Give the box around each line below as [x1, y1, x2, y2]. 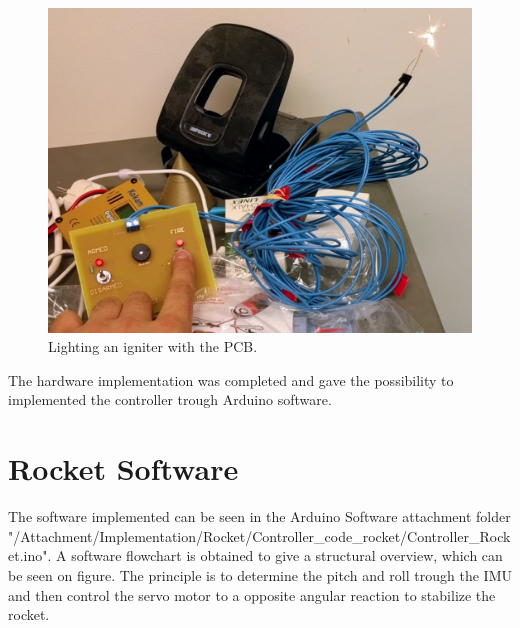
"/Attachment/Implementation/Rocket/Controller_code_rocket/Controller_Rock [8, 525, 511, 546]
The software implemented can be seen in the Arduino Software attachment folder [8, 506, 511, 527]
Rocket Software [8, 448, 239, 489]
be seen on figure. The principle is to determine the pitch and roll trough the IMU [8, 564, 512, 585]
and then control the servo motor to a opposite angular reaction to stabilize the [8, 584, 496, 605]
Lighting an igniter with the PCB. [48, 336, 258, 357]
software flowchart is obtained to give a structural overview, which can [71, 545, 503, 566]
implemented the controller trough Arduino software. [8, 389, 332, 410]
